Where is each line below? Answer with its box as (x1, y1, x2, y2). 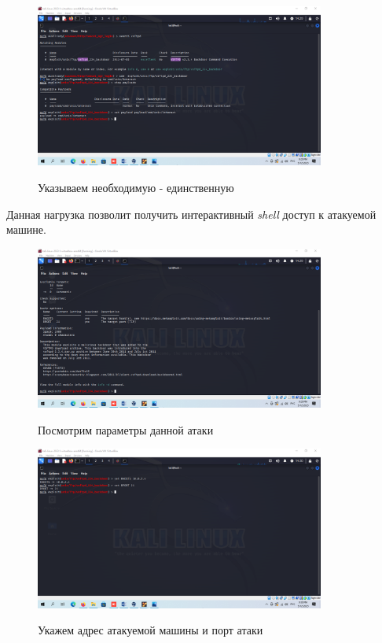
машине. (6, 221, 46, 238)
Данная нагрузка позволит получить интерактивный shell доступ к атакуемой (6, 205, 376, 222)
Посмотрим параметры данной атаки (38, 421, 214, 438)
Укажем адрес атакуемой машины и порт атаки (38, 622, 263, 638)
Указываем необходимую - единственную (38, 179, 234, 195)
